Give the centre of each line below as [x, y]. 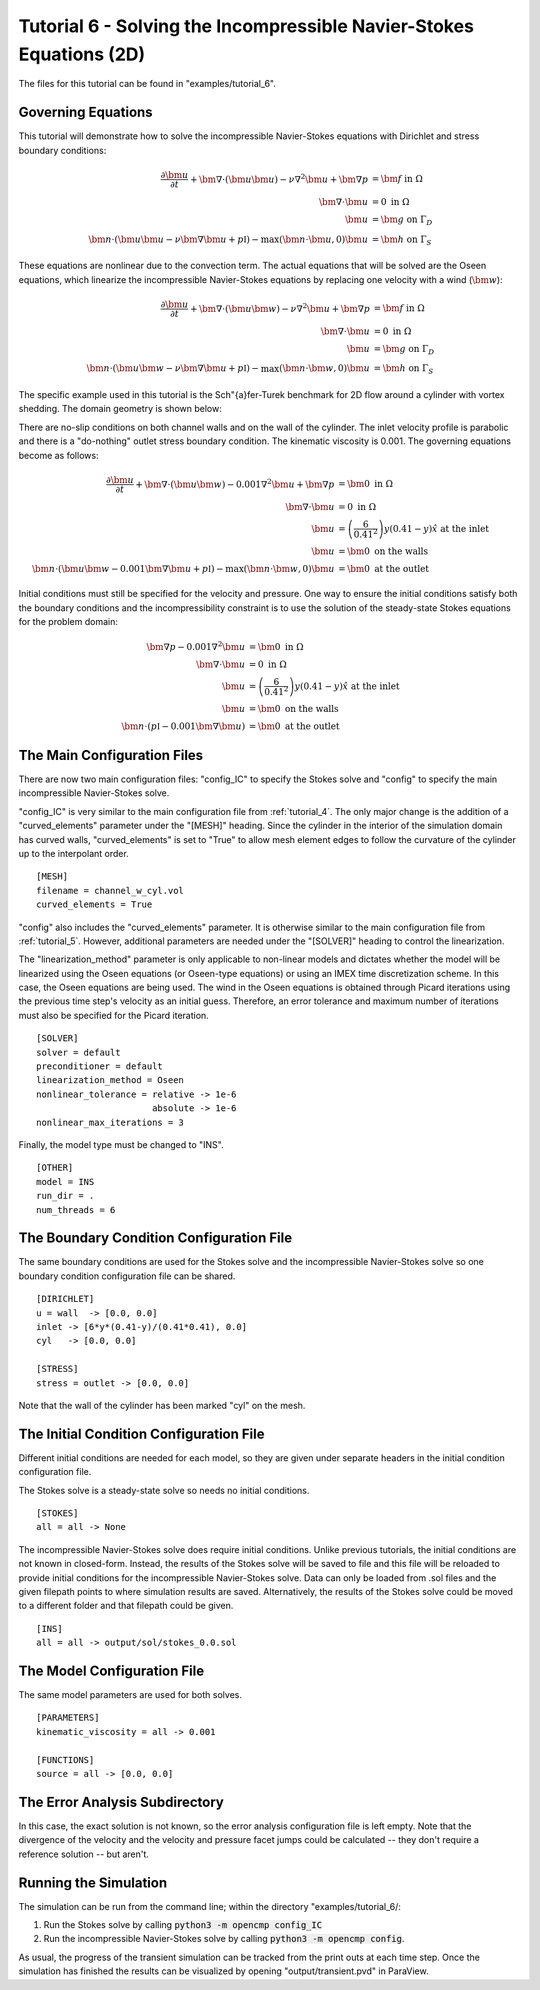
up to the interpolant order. [73, 853]
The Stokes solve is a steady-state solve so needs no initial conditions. [164, 1490]
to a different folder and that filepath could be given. [126, 1606]
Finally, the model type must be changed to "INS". [121, 1144]
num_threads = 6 [76, 1209]
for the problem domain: [68, 621]
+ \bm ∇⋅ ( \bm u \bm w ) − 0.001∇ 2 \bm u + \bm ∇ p [235, 483]
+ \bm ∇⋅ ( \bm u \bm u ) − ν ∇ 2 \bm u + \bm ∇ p [279, 178]
